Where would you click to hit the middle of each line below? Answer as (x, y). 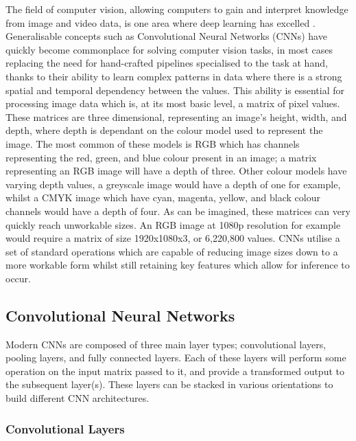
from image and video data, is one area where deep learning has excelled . (161, 22)
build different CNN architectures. (78, 398)
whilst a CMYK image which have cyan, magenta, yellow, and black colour (163, 197)
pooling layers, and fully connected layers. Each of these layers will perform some (176, 358)
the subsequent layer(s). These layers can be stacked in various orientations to (169, 384)
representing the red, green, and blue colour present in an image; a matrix (161, 157)
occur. (18, 278)
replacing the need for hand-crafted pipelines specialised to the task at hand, (167, 63)
